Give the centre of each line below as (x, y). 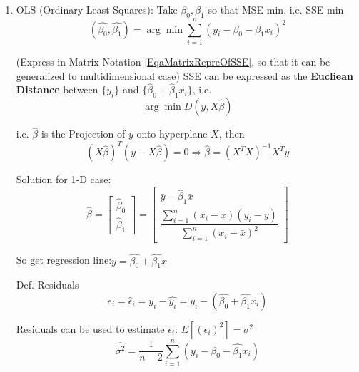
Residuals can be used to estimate (90, 328)
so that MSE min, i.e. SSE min (276, 9)
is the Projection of (83, 134)
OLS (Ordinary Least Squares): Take (97, 9)
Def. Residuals (47, 285)
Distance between (57, 89)
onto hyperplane (172, 134)
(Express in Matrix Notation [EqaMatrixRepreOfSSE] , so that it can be (173, 61)
